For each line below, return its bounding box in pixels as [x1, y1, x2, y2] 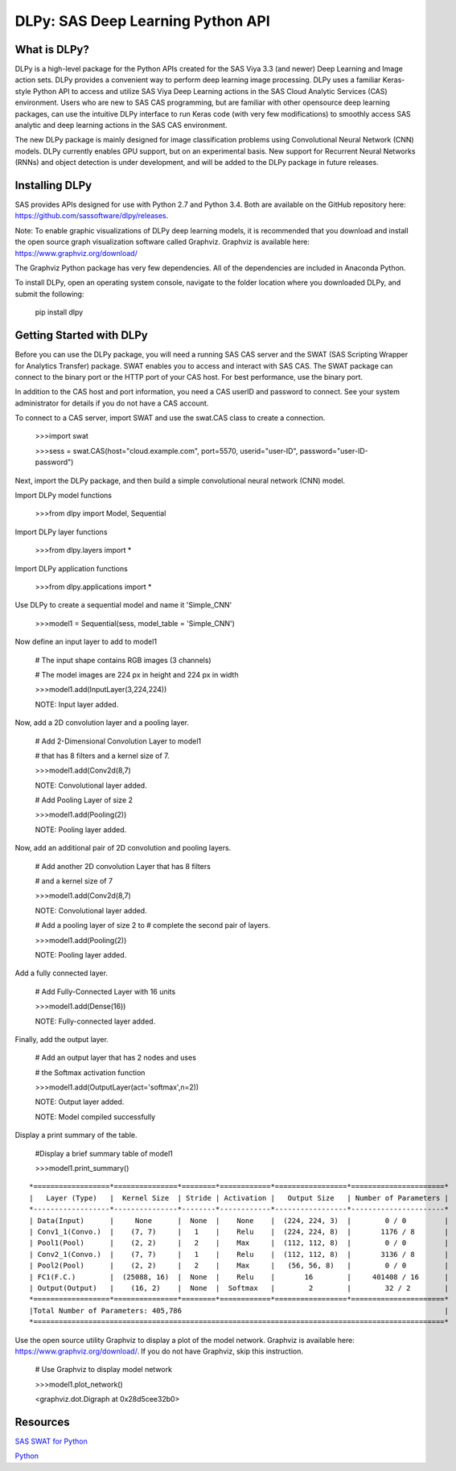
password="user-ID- [299, 446, 369, 455]
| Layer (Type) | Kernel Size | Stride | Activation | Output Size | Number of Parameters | [29, 1193, 450, 1202]
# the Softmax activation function [35, 1067, 146, 1077]
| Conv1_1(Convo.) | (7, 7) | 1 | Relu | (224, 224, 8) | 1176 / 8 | [29, 1227, 450, 1236]
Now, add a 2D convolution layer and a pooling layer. [14, 718, 189, 727]
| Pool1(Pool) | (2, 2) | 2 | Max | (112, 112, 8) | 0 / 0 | [29, 1238, 450, 1247]
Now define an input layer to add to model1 [14, 637, 157, 647]
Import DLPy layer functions [14, 527, 108, 537]
